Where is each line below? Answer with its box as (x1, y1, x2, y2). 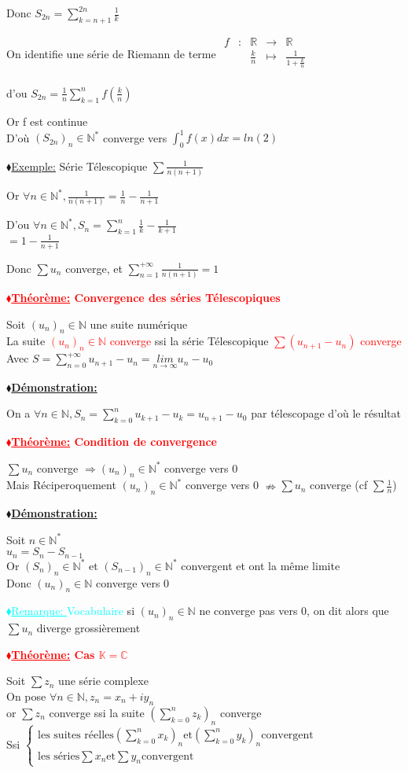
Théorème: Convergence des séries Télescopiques (11, 289, 281, 305)
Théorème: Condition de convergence (11, 433, 217, 449)
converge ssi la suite (49, 704, 145, 720)
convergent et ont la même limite (181, 557, 340, 573)
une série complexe (58, 672, 149, 689)
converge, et (65, 260, 123, 276)
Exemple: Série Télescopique (11, 157, 148, 174)
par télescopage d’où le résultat (251, 405, 401, 421)
